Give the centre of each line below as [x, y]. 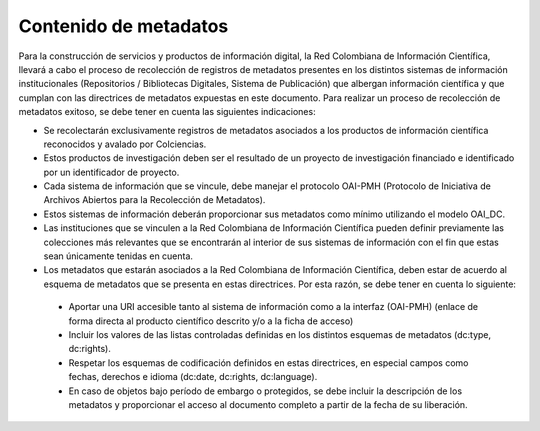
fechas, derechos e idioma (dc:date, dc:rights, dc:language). [193, 377]
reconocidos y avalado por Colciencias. [125, 144]
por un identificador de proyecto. [111, 172]
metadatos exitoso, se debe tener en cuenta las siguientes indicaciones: [167, 112]
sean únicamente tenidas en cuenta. [118, 256]
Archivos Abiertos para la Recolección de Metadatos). [154, 200]
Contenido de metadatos [123, 26]
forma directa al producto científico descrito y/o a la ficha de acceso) [211, 321]
